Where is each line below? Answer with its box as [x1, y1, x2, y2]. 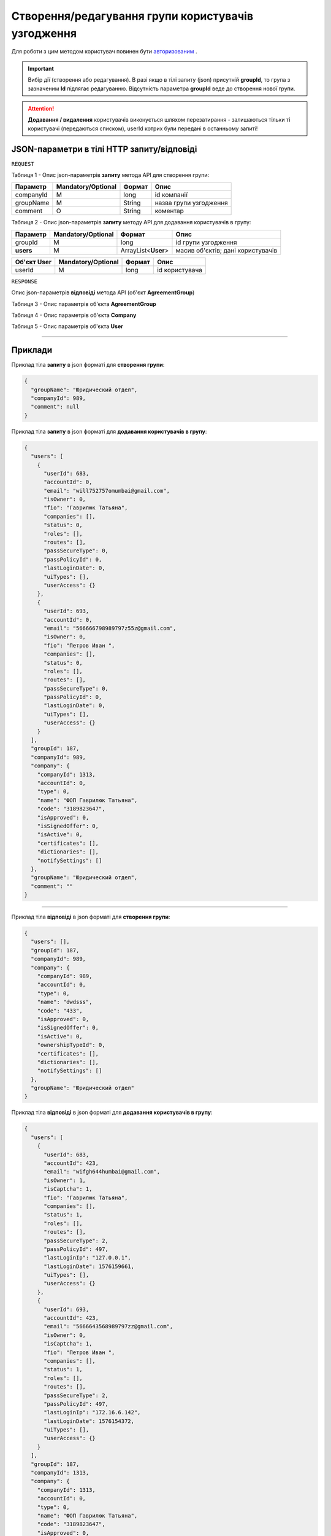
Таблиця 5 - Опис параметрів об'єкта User [11, 323, 124, 330]
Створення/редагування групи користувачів [11, 9, 254, 23]
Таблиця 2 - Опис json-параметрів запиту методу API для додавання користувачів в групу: [11, 219, 251, 226]
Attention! [28, 104, 55, 112]
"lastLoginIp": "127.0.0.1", [44, 1254, 131, 1261]
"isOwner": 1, [44, 1177, 86, 1184]
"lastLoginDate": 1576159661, [44, 1263, 135, 1270]
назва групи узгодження [154, 198, 228, 207]
